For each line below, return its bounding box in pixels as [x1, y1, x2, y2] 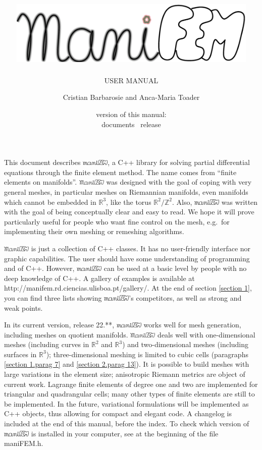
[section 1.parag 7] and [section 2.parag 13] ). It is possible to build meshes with [4, 359, 249, 369]
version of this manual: [96, 109, 167, 120]
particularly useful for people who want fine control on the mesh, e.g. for [4, 216, 230, 227]
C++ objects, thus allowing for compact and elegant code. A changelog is [4, 408, 232, 419]
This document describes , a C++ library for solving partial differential [4, 157, 250, 167]
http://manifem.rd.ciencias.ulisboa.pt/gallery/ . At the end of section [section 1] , [4, 283, 252, 293]
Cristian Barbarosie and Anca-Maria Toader [63, 92, 200, 102]
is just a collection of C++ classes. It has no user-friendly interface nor [31, 243, 251, 253]
